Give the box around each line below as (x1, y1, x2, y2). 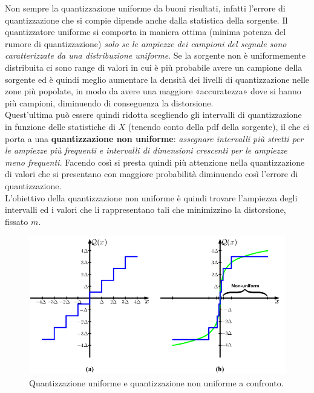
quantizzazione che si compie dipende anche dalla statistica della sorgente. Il (5, 13, 288, 26)
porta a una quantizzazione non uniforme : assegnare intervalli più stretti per (5, 132, 304, 145)
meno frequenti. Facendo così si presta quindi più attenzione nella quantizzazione (5, 155, 305, 168)
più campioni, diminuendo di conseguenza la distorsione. (5, 96, 214, 109)
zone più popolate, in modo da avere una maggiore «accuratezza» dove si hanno (5, 85, 301, 97)
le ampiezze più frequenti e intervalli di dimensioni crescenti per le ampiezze (5, 144, 287, 157)
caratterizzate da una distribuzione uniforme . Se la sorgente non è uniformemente (5, 49, 306, 62)
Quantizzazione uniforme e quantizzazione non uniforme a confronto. (29, 377, 284, 389)
